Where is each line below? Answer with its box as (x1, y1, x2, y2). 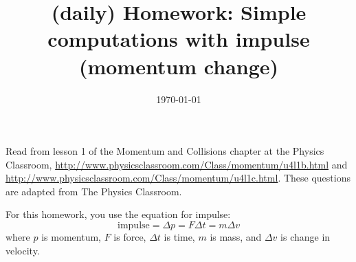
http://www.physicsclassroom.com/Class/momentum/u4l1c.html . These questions (5, 171, 351, 185)
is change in (280, 230, 331, 244)
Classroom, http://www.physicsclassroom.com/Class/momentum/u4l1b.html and (5, 157, 348, 171)
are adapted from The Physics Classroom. (5, 184, 182, 198)
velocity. (5, 243, 40, 257)
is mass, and (210, 230, 262, 244)
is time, (164, 230, 195, 244)
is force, (113, 230, 146, 244)
